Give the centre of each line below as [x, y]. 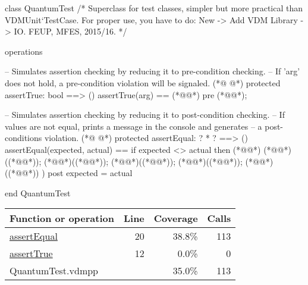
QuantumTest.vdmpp [54, 271]
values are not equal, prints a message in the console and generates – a [133, 126]
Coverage [176, 218]
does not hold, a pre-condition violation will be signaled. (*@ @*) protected [143, 82]
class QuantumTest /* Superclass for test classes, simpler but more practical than [154, 8]
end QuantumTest [38, 192]
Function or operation [62, 218]
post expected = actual [90, 173]
